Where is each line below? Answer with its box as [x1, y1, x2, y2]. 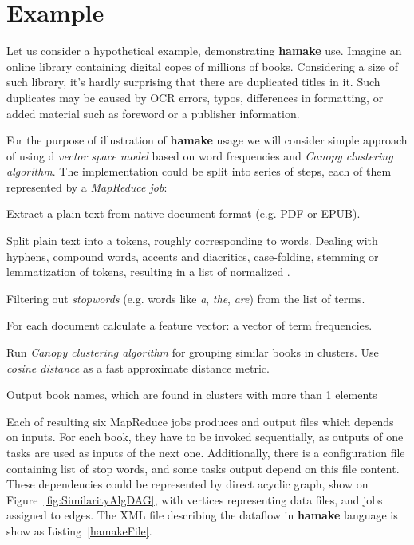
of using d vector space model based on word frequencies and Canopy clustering [6, 147, 393, 164]
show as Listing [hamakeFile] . [6, 522, 152, 539]
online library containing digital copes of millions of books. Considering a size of [6, 57, 398, 74]
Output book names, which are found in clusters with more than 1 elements [6, 386, 377, 403]
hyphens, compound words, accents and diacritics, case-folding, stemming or [6, 247, 379, 264]
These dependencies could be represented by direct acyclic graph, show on [6, 476, 369, 492]
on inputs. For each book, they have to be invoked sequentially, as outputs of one [6, 428, 404, 445]
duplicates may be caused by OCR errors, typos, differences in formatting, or [6, 89, 384, 105]
